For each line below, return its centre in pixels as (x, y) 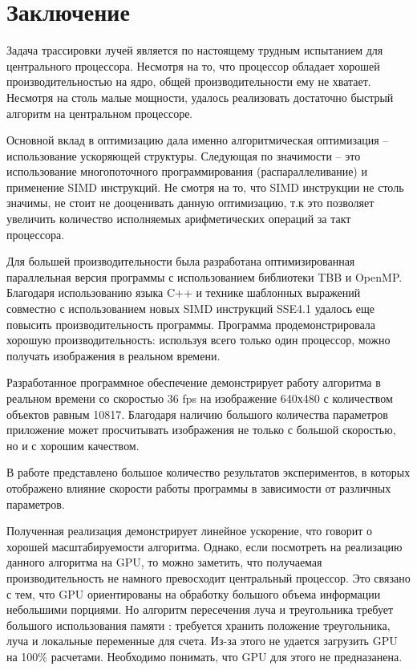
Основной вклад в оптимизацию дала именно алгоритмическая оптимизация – (198, 140)
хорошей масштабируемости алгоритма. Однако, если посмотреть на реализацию (204, 546)
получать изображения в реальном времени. (113, 355)
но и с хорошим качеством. (73, 445)
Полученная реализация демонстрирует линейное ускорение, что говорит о (190, 531)
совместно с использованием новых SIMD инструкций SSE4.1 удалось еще (191, 309)
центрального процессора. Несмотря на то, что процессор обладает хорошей (193, 65)
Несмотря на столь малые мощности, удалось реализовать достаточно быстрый (200, 97)
